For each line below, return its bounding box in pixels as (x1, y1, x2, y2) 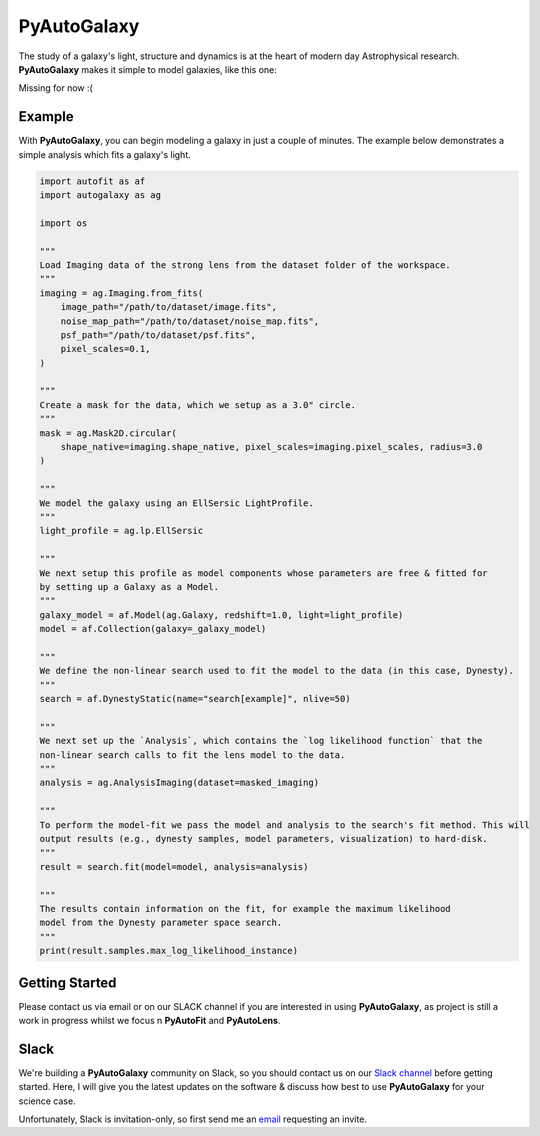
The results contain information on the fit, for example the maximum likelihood (39, 903, 452, 914)
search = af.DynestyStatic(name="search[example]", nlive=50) (39, 693, 351, 705)
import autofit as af (39, 175, 146, 187)
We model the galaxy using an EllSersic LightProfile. (39, 497, 314, 509)
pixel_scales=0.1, (60, 343, 151, 355)
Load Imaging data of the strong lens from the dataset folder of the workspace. (39, 259, 452, 270)
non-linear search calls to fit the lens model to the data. (39, 749, 346, 760)
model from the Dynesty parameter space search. (39, 917, 283, 929)
